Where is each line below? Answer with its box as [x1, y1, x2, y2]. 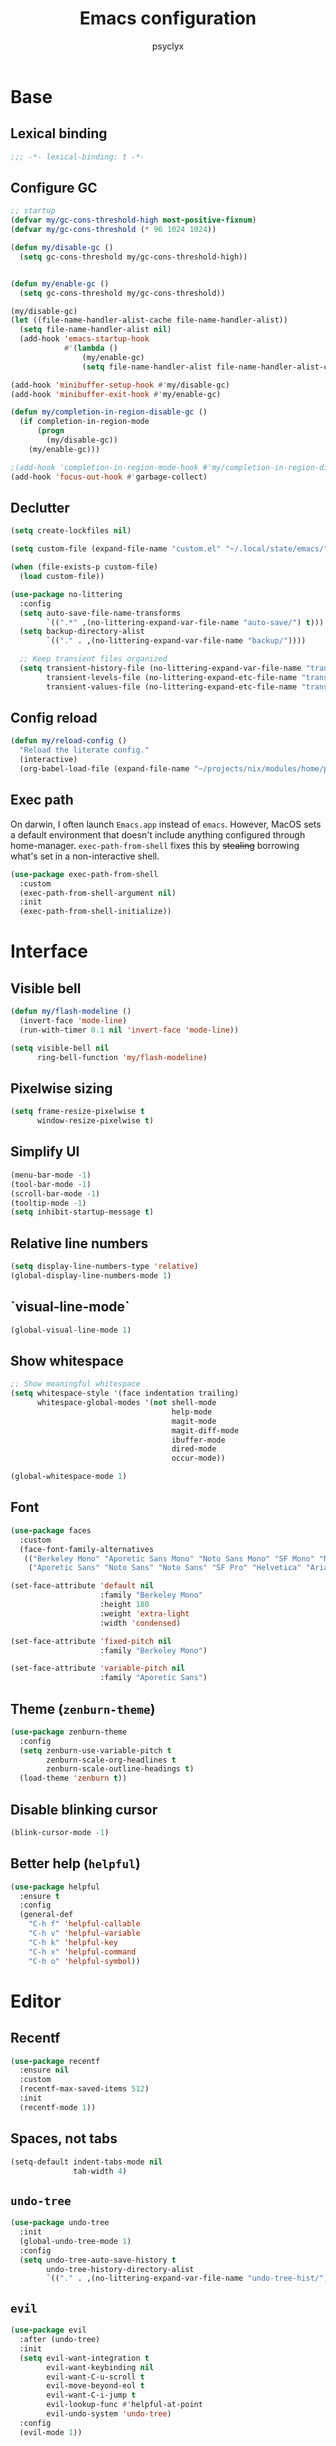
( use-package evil [10, 2325, 87, 2336]
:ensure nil [19, 2065, 70, 2076]
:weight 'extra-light [99, 1608, 190, 1619]
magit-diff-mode [171, 1425, 240, 1436]
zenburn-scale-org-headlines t [46, 1755, 177, 1765]
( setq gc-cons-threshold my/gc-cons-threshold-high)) [19, 252, 248, 262]
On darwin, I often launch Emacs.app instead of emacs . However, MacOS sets [10, 818, 322, 830]
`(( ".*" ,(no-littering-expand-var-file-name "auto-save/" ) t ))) [46, 617, 325, 627]
